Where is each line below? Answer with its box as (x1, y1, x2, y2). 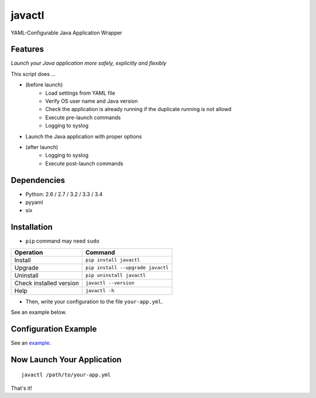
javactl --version (85, 280, 135, 286)
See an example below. (11, 309, 67, 316)
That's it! (11, 385, 32, 392)
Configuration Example (11, 324, 97, 334)
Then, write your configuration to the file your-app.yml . (25, 298, 163, 305)
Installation (11, 222, 53, 232)
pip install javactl (85, 257, 140, 263)
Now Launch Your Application (11, 354, 122, 365)
